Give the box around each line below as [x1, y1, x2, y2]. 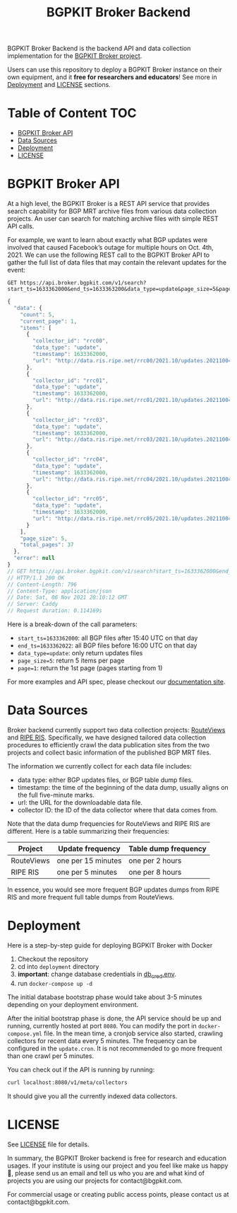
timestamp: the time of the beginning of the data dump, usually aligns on [17, 783, 229, 791]
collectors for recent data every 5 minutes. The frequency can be [7, 1036, 197, 1045]
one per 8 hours [128, 868, 182, 877]
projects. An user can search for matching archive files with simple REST [7, 214, 219, 223]
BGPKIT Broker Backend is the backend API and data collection [7, 44, 191, 53]
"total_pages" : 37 [20, 541, 74, 548]
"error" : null [13, 555, 55, 562]
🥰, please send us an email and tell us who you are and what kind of [7, 1168, 205, 1177]
